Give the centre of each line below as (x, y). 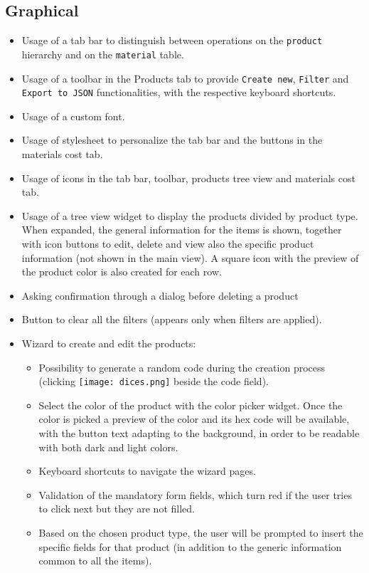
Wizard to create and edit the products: (109, 343)
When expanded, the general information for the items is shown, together (182, 230)
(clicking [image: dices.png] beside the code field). (154, 381)
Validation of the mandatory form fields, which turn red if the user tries (195, 494)
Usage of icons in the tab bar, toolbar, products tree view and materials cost (188, 178)
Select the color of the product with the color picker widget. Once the (191, 405)
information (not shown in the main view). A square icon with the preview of (190, 257)
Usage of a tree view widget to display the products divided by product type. (190, 215)
